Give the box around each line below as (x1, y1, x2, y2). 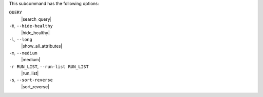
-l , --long (9, 36, 33, 42)
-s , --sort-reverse (9, 77, 53, 83)
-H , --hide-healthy (9, 23, 53, 29)
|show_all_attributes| (21, 43, 63, 49)
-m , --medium (9, 50, 38, 55)
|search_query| (21, 16, 52, 22)
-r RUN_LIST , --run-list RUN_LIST (9, 63, 89, 69)
